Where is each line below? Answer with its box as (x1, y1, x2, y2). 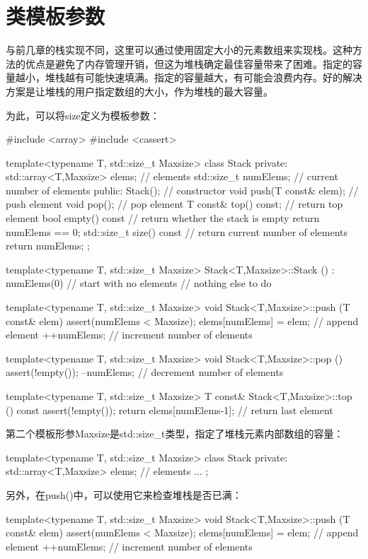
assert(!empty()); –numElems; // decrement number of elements (6, 365, 284, 379)
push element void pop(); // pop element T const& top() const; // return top (6, 196, 343, 211)
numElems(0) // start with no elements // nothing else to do (6, 276, 272, 290)
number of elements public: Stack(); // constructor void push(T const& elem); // (6, 182, 359, 197)
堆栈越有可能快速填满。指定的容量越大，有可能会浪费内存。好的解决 (45, 70, 362, 85)
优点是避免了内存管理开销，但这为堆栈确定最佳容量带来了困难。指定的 (25, 56, 352, 71)
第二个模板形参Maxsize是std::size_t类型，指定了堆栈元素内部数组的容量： (6, 426, 344, 441)
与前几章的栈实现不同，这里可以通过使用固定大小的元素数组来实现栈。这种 (6, 42, 352, 57)
